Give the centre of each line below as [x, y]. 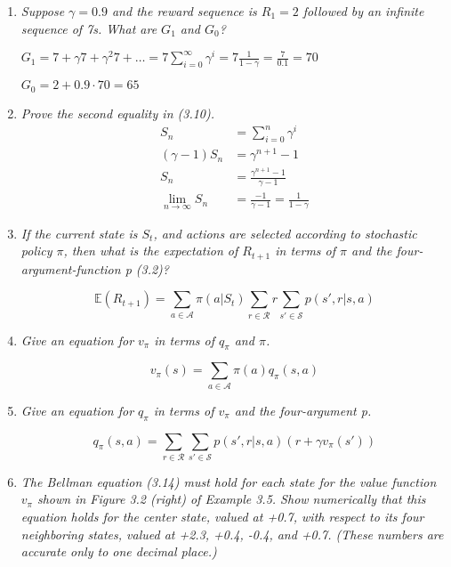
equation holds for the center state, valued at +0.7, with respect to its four [222, 517]
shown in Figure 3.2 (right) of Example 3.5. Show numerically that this [231, 499]
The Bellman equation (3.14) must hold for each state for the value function [229, 481]
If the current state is [79, 233]
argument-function [71, 268]
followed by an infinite [363, 11]
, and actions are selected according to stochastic [285, 233]
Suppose [43, 11]
